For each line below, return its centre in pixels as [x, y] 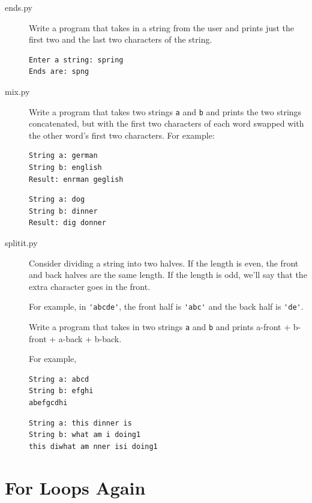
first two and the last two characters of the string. [121, 39]
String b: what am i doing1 [85, 435]
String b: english [65, 167]
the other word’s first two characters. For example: [122, 135]
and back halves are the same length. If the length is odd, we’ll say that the [168, 275]
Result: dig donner [67, 223]
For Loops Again [75, 487]
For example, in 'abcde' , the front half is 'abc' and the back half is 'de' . [166, 306]
